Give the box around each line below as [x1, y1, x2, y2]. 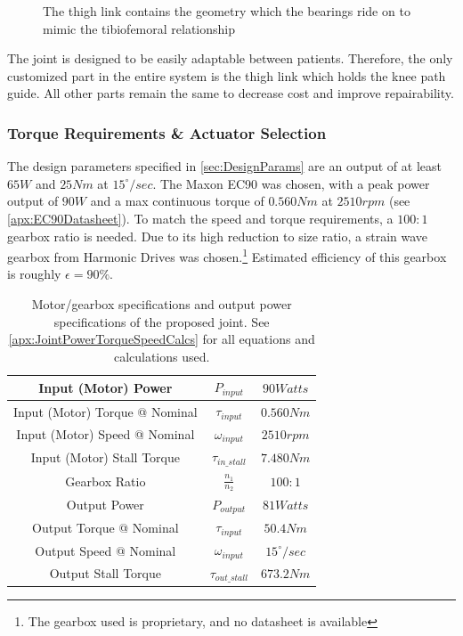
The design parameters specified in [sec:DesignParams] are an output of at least [7, 157, 442, 175]
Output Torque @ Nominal [32, 518, 179, 536]
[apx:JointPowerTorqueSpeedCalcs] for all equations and [8, 330, 315, 348]
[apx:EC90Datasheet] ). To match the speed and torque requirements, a [7, 208, 394, 227]
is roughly [7, 265, 61, 283]
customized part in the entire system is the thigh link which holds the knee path [7, 66, 446, 85]
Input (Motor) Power [38, 378, 173, 396]
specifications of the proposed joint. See [53, 312, 270, 330]
